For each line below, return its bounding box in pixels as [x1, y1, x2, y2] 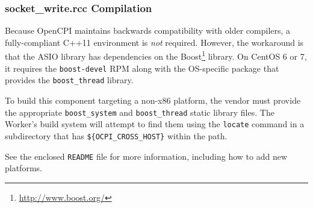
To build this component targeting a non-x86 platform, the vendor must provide [5, 93, 301, 106]
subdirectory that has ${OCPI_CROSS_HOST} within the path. [5, 129, 228, 142]
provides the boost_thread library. [5, 74, 134, 86]
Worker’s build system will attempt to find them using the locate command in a [5, 118, 305, 130]
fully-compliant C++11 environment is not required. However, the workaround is [5, 36, 304, 48]
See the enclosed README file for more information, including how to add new [5, 150, 287, 162]
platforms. [5, 162, 42, 174]
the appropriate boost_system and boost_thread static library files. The [5, 106, 274, 118]
